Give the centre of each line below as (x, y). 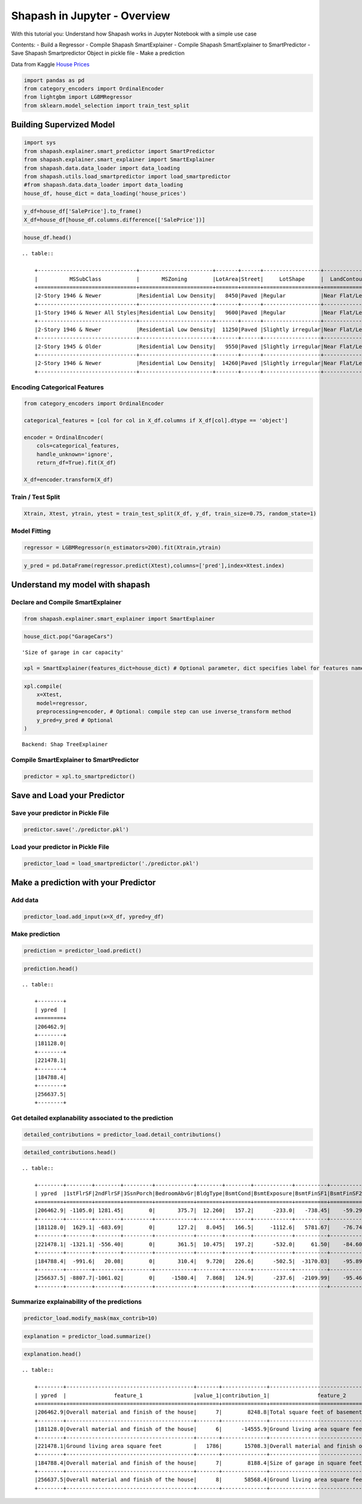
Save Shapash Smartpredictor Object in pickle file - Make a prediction (98, 53)
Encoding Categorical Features (58, 387)
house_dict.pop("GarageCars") (68, 637)
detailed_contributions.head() (70, 1153)
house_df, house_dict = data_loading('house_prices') (105, 193)
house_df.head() (48, 238)
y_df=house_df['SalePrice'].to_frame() (83, 211)
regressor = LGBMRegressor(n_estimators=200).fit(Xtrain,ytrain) (122, 548)
